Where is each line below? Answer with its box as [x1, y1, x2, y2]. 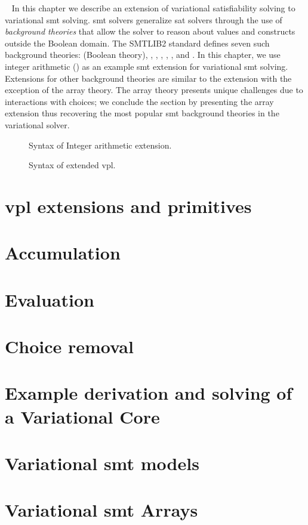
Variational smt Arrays [5, 498, 198, 522]
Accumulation [5, 240, 121, 265]
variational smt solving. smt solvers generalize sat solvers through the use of [5, 13, 282, 26]
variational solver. [5, 118, 70, 131]
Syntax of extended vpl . [29, 159, 116, 171]
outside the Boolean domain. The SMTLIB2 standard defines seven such [5, 36, 270, 49]
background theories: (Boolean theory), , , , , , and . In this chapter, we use [5, 48, 281, 61]
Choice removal [5, 334, 134, 359]
